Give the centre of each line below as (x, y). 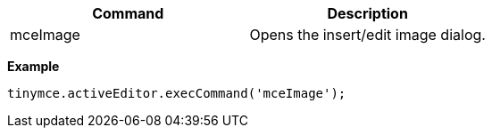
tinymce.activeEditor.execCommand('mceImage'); (177, 93)
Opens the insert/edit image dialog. (367, 35)
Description (367, 13)
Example (33, 66)
